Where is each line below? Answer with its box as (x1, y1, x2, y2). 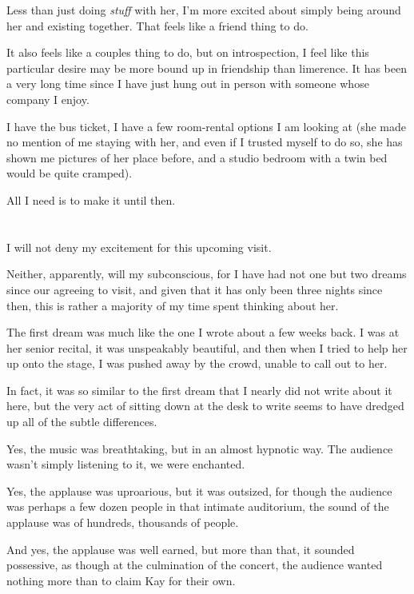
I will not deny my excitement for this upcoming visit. (6, 238, 272, 255)
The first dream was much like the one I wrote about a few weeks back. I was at (6, 324, 400, 341)
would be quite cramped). (6, 165, 133, 181)
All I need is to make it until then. (6, 191, 176, 208)
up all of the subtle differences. (6, 413, 157, 430)
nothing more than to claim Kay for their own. (6, 572, 236, 588)
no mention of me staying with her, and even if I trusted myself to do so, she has (6, 134, 403, 150)
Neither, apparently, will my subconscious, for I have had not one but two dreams (6, 265, 407, 282)
